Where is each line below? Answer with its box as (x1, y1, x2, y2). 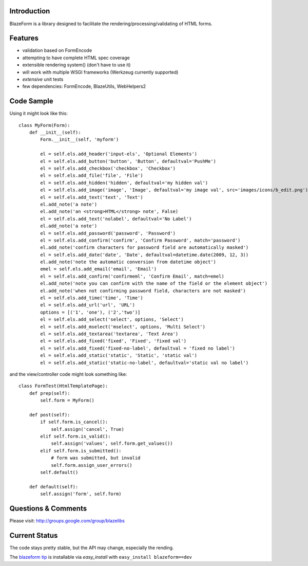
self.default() (40, 469, 79, 476)
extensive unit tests (22, 76, 64, 82)
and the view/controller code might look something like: (9, 371, 127, 377)
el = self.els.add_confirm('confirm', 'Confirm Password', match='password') (40, 237, 241, 243)
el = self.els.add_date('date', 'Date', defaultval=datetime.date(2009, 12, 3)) (40, 252, 249, 258)
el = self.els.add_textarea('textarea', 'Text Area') (40, 331, 179, 337)
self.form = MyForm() (40, 397, 95, 404)
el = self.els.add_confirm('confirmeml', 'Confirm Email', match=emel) (40, 273, 224, 279)
